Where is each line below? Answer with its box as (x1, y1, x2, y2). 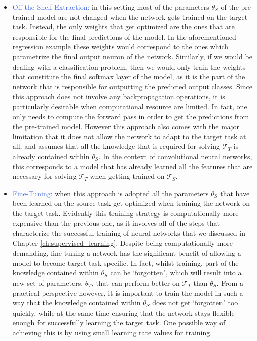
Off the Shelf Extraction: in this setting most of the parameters (12, 2, 209, 12)
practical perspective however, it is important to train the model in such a (12, 287, 243, 298)
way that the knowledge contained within (12, 297, 141, 308)
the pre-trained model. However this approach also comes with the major (12, 121, 240, 132)
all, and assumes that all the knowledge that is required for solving (12, 141, 221, 151)
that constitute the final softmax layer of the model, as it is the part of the (12, 71, 245, 82)
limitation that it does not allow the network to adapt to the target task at (12, 131, 246, 141)
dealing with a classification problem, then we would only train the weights (12, 61, 246, 72)
